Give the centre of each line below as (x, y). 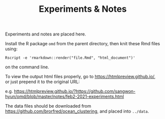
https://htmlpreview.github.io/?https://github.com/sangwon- (75, 91)
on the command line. (27, 67)
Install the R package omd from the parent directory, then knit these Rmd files (82, 44)
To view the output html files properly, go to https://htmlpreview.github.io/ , (81, 77)
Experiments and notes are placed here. (46, 34)
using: (11, 49)
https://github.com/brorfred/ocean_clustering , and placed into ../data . (77, 111)
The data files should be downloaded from (48, 106)
